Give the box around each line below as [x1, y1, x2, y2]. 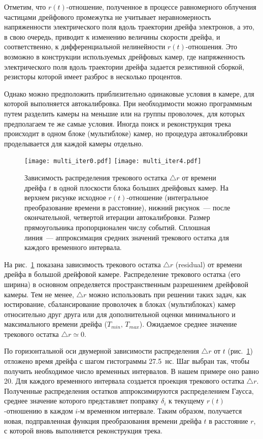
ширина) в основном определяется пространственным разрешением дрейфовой [4, 278, 248, 289]
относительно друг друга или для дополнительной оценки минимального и [4, 308, 236, 319]
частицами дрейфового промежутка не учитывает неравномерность [4, 11, 211, 22]
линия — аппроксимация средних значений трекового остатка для [24, 232, 229, 242]
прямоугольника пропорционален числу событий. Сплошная [24, 222, 210, 232]
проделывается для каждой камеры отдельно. [4, 138, 144, 148]
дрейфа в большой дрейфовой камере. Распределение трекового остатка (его [4, 269, 241, 279]
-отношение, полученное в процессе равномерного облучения [66, 2, 256, 12]
